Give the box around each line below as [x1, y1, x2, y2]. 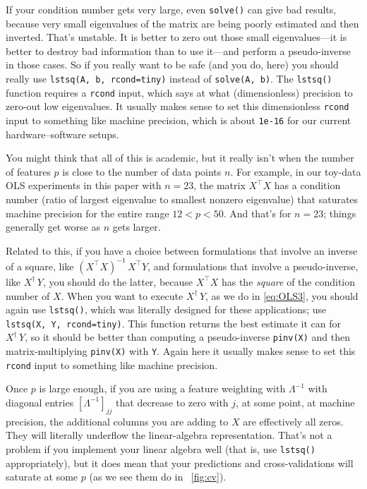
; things [323, 205, 356, 220]
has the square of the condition [221, 274, 356, 289]
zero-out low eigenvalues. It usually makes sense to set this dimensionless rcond [6, 99, 349, 114]
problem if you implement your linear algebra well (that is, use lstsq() [6, 441, 315, 456]
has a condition [274, 178, 341, 193]
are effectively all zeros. [243, 413, 344, 428]
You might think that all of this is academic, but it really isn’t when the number [6, 150, 354, 165]
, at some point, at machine [236, 394, 355, 409]
